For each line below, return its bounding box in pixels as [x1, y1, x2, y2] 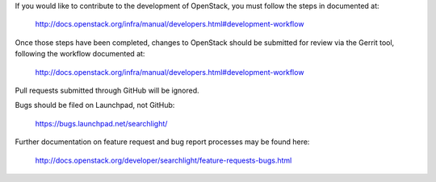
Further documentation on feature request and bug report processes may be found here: [15, 137, 310, 147]
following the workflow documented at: [15, 49, 145, 59]
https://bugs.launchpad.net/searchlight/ [35, 118, 168, 128]
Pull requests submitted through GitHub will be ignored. [15, 85, 199, 95]
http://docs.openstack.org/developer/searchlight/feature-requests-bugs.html [35, 155, 292, 165]
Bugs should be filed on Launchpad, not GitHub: [15, 101, 175, 110]
